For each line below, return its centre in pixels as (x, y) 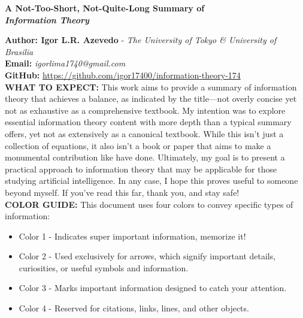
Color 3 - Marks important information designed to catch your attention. (153, 288)
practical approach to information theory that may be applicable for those (141, 169)
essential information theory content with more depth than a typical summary (148, 122)
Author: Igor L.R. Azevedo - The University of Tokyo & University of (141, 40)
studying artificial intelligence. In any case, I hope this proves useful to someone (151, 181)
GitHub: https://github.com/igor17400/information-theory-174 (123, 75)
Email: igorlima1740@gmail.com (65, 63)
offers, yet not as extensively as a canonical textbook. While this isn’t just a (144, 133)
